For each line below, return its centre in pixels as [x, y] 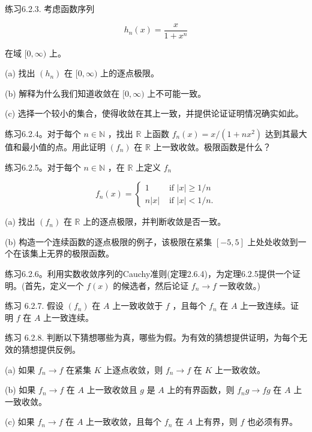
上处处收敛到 [273, 241]
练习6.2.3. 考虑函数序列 [50, 8]
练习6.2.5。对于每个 [43, 167]
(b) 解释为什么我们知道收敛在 [62, 93]
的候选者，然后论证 [151, 285]
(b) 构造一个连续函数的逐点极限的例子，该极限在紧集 [109, 241]
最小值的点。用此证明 [63, 147]
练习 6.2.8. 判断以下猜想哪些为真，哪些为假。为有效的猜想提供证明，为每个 [152, 337]
